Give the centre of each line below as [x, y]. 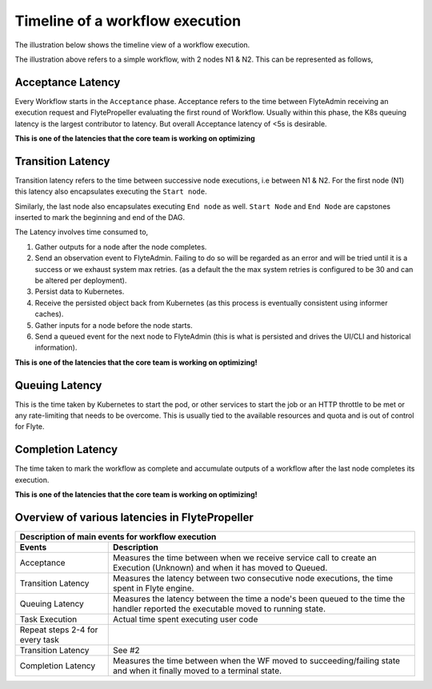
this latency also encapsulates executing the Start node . [111, 191]
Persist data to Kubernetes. [80, 291]
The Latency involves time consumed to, [82, 232]
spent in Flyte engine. [154, 588]
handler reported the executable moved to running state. [220, 609]
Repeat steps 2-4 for [59, 630]
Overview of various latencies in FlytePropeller [134, 517]
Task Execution [48, 619]
